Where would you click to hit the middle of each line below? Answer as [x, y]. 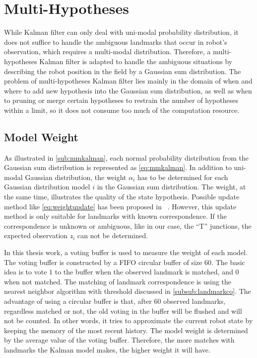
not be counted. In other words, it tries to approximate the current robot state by [128, 320]
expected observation [36, 235]
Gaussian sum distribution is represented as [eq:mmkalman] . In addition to [118, 167]
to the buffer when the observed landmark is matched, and [144, 272]
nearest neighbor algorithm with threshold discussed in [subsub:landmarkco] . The [128, 291]
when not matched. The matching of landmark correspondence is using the [118, 281]
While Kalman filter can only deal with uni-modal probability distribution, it [121, 32]
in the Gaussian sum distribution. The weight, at [171, 187]
